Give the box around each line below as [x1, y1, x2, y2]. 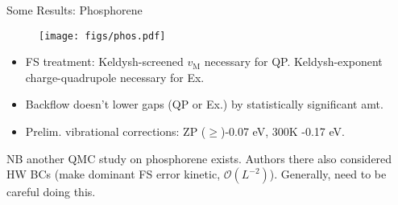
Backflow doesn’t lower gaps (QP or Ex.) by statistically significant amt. [25, 96, 383, 113]
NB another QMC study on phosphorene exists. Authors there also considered [6, 150, 392, 166]
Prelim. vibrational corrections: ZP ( [25, 123, 206, 140]
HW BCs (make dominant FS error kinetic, [6, 166, 221, 182]
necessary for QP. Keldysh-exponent [204, 53, 383, 70]
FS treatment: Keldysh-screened [25, 53, 184, 70]
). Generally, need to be [269, 166, 387, 182]
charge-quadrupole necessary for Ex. [25, 68, 205, 85]
